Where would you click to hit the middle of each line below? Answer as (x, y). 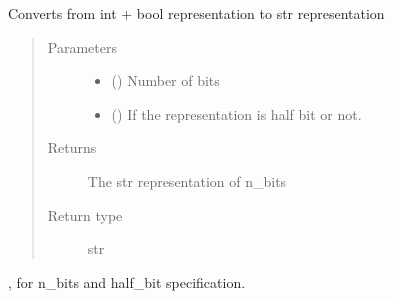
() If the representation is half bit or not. (236, 113)
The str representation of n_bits (187, 180)
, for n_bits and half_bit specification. (127, 281)
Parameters (82, 46)
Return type (85, 214)
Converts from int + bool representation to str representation (196, 13)
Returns (72, 147)
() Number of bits (165, 80)
